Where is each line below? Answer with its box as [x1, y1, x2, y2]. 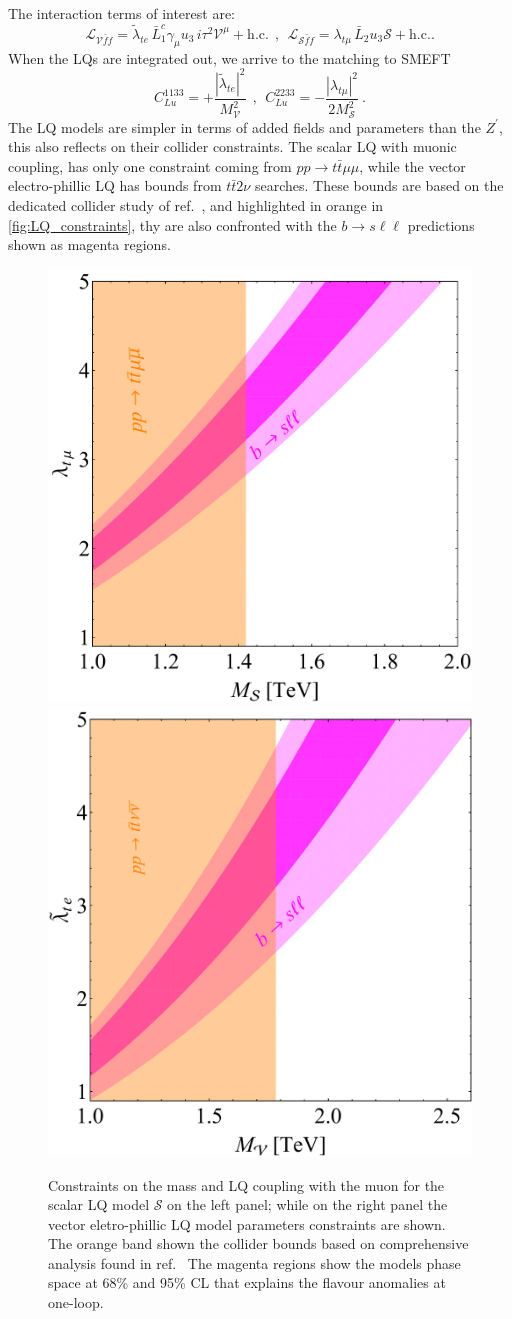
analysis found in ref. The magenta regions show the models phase [48, 1252, 461, 1273]
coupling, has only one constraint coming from [8, 155, 292, 176]
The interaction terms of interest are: [8, 3, 236, 23]
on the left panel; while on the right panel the [167, 1194, 448, 1215]
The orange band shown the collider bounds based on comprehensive [48, 1233, 469, 1254]
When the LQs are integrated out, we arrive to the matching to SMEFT [8, 47, 451, 68]
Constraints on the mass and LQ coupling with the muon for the [48, 1174, 445, 1195]
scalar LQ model [48, 1194, 150, 1215]
